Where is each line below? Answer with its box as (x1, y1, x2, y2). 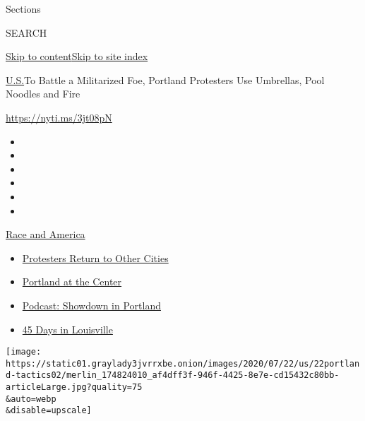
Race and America (6, 227, 85, 242)
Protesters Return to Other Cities (22, 250, 169, 265)
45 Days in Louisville (22, 321, 113, 336)
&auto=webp (6, 393, 56, 404)
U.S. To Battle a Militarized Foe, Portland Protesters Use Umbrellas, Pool (6, 72, 325, 87)
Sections (6, 1, 41, 16)
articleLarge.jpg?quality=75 (6, 382, 143, 393)
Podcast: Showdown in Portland (22, 297, 161, 312)
